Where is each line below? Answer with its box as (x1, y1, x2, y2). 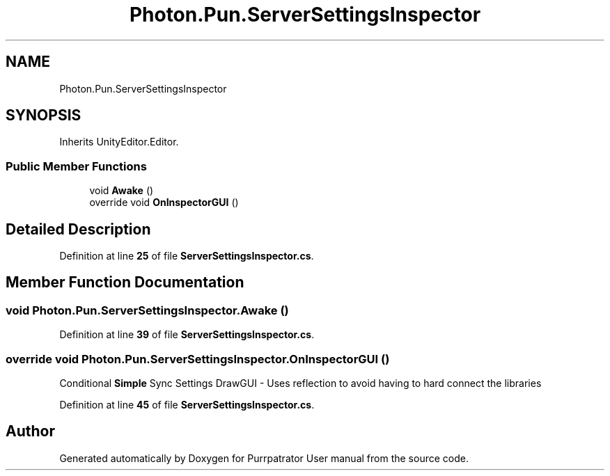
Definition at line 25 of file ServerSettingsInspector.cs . (59, 250, 314, 262)
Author (6, 422, 55, 441)
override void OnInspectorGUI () (89, 196, 239, 209)
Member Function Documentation (6, 273, 244, 292)
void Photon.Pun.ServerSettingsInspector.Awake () (6, 303, 289, 317)
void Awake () (89, 184, 154, 197)
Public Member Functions (6, 159, 147, 173)
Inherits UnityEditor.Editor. (59, 136, 179, 148)
